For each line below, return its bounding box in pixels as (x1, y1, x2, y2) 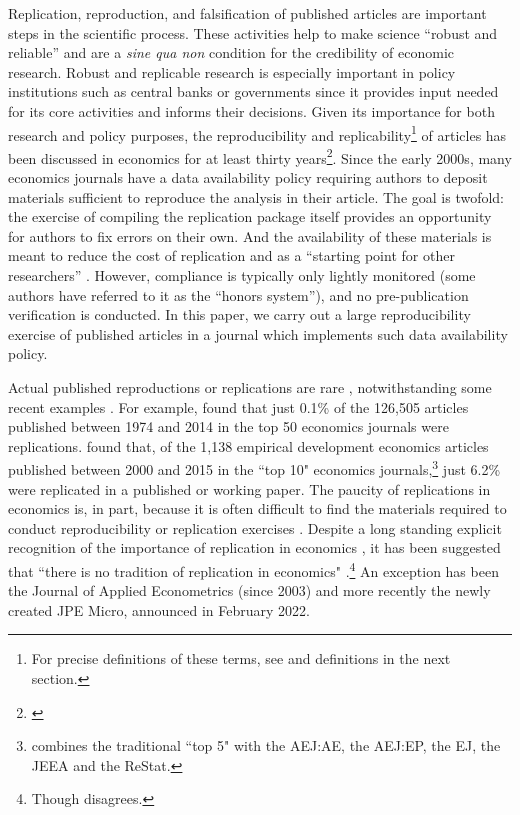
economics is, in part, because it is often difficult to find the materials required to (8, 498, 507, 519)
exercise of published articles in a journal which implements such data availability (8, 323, 508, 344)
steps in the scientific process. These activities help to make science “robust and (8, 22, 498, 43)
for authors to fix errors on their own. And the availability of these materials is (8, 225, 492, 246)
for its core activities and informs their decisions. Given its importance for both (8, 100, 495, 121)
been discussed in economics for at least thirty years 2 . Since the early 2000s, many (8, 144, 512, 168)
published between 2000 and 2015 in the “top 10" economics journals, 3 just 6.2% (8, 456, 501, 480)
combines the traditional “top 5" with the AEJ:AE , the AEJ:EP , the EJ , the (31, 735, 501, 756)
